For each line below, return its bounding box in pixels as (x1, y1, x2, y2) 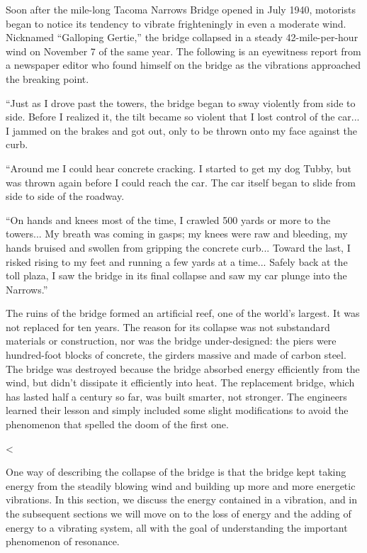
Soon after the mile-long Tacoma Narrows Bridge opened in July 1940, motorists (6, 2, 356, 16)
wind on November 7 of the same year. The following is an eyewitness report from (6, 43, 361, 58)
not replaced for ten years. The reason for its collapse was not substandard (6, 319, 330, 334)
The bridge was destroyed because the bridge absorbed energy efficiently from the (6, 361, 360, 376)
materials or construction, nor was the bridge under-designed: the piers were (6, 333, 337, 348)
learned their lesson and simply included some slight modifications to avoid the (6, 403, 349, 418)
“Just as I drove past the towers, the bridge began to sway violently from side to (6, 95, 356, 110)
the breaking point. (6, 71, 89, 86)
